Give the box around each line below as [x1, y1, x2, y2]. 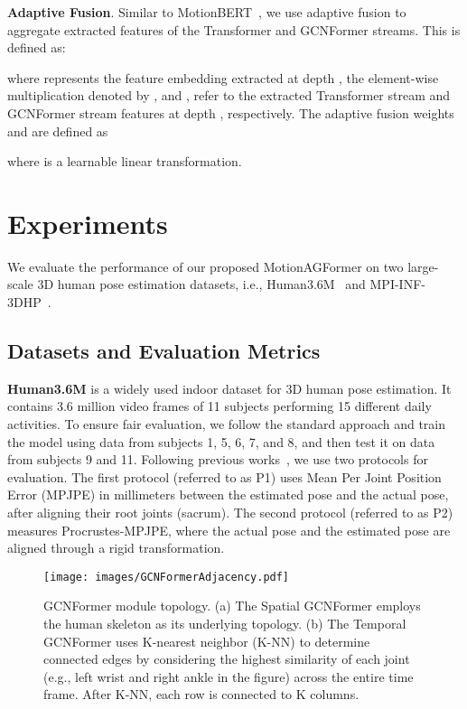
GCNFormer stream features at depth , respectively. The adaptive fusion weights [7, 103, 454, 122]
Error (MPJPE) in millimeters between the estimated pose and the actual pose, [7, 485, 449, 504]
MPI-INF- [369, 275, 425, 294]
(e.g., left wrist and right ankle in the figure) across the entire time [43, 667, 414, 686]
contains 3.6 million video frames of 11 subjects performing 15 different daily [7, 396, 432, 415]
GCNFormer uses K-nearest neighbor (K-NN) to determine [43, 631, 370, 650]
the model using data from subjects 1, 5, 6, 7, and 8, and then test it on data [7, 432, 435, 451]
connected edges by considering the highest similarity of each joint [43, 649, 410, 668]
